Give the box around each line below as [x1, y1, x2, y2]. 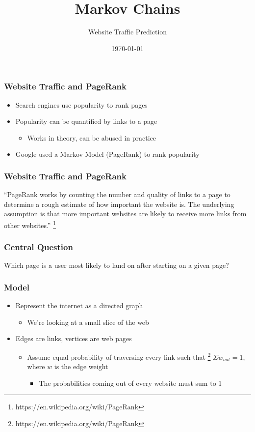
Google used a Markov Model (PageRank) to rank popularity [15, 149, 200, 159]
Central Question [4, 241, 73, 253]
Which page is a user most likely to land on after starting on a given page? [4, 260, 229, 270]
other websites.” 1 [4, 218, 56, 230]
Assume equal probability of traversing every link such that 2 [27, 350, 211, 362]
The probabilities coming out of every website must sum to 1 [39, 377, 222, 388]
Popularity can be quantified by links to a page [15, 116, 157, 126]
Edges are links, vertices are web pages [15, 333, 132, 344]
